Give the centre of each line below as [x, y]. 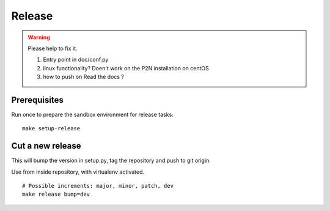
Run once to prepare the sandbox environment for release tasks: [92, 115]
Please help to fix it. [53, 48]
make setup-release [51, 129]
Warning [39, 37]
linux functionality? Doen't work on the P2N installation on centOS [126, 68]
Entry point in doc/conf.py [76, 60]
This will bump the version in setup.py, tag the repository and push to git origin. [111, 161]
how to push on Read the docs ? [84, 77]
